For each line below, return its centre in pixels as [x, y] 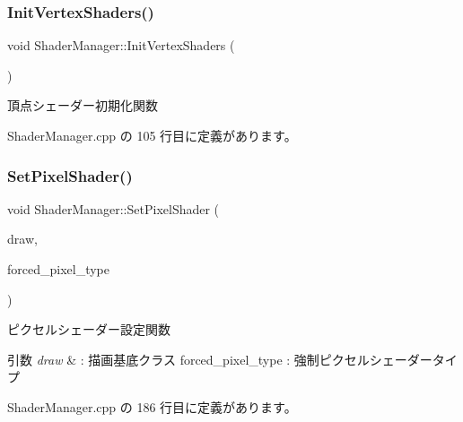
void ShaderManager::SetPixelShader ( [114, 208]
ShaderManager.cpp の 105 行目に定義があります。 [152, 135]
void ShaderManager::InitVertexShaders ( [121, 45]
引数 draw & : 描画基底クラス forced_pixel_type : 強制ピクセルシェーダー [220, 359]
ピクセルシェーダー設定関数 [89, 329]
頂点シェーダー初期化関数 [83, 105]
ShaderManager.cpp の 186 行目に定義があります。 [152, 406]
